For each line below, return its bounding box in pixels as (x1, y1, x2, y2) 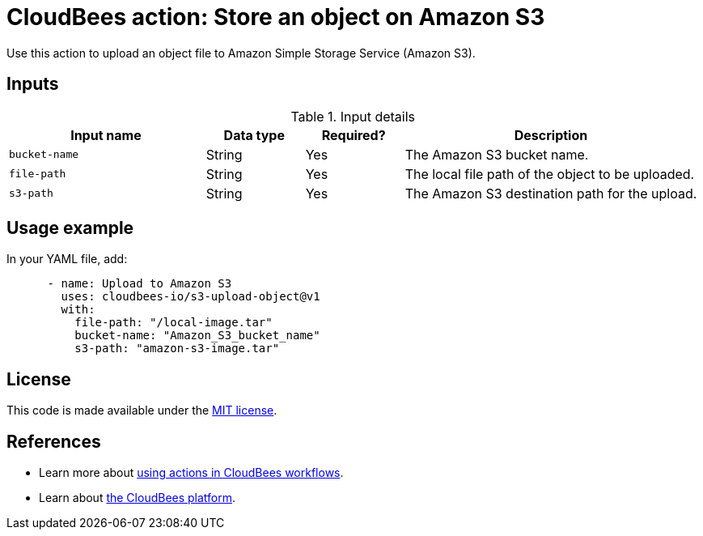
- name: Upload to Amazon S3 (47, 277, 232, 291)
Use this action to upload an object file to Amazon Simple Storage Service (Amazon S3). (6, 45, 476, 60)
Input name (70, 126, 142, 143)
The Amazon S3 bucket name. (404, 146, 589, 163)
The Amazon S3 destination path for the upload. (404, 185, 697, 202)
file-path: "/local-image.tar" (74, 316, 273, 330)
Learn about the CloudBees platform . (39, 491, 236, 505)
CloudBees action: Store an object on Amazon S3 (6, 3, 545, 31)
